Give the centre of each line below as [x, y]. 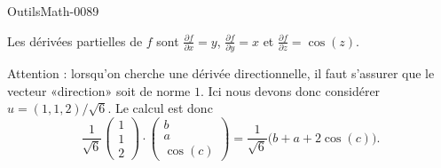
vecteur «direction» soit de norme [99, 90]
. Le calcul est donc [160, 108]
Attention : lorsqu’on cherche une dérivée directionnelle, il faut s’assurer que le [221, 72]
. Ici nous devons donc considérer [290, 90]
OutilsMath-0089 [53, 11]
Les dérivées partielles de [75, 40]
